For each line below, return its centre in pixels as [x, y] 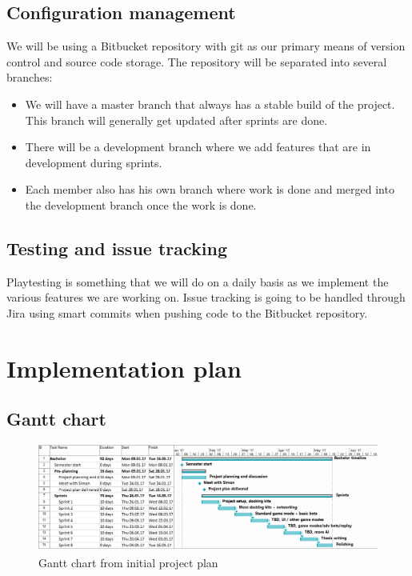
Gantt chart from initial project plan [128, 562]
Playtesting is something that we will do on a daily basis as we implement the [198, 281]
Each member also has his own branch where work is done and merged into [210, 189]
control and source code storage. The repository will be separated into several [197, 61]
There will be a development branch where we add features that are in [198, 147]
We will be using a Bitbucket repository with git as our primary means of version [206, 46]
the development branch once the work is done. [141, 204]
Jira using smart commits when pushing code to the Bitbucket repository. [187, 312]
